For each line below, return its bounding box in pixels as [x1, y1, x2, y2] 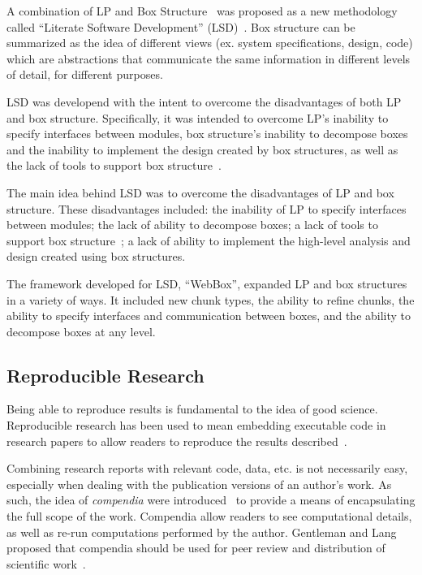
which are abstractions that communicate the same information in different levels [6, 50, 411, 67]
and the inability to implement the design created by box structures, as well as [6, 141, 398, 158]
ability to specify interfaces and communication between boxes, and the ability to [6, 307, 411, 324]
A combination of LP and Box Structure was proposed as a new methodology [6, 2, 398, 19]
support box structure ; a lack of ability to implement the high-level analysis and [6, 231, 411, 249]
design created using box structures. [6, 248, 186, 265]
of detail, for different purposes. [6, 66, 163, 83]
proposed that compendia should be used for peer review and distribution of [6, 539, 385, 556]
